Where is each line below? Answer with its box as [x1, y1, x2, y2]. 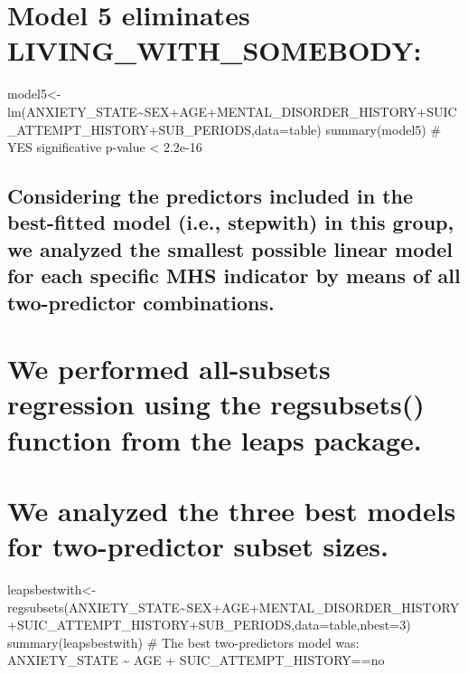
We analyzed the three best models [7, 491, 456, 528]
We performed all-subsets [7, 350, 331, 387]
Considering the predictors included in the [7, 182, 413, 210]
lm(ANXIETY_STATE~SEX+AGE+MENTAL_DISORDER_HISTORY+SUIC [7, 101, 457, 120]
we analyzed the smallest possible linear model [7, 234, 454, 262]
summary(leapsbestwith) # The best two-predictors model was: [7, 632, 360, 651]
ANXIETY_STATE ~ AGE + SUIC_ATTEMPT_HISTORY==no [7, 650, 385, 669]
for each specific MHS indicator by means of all [7, 261, 461, 290]
